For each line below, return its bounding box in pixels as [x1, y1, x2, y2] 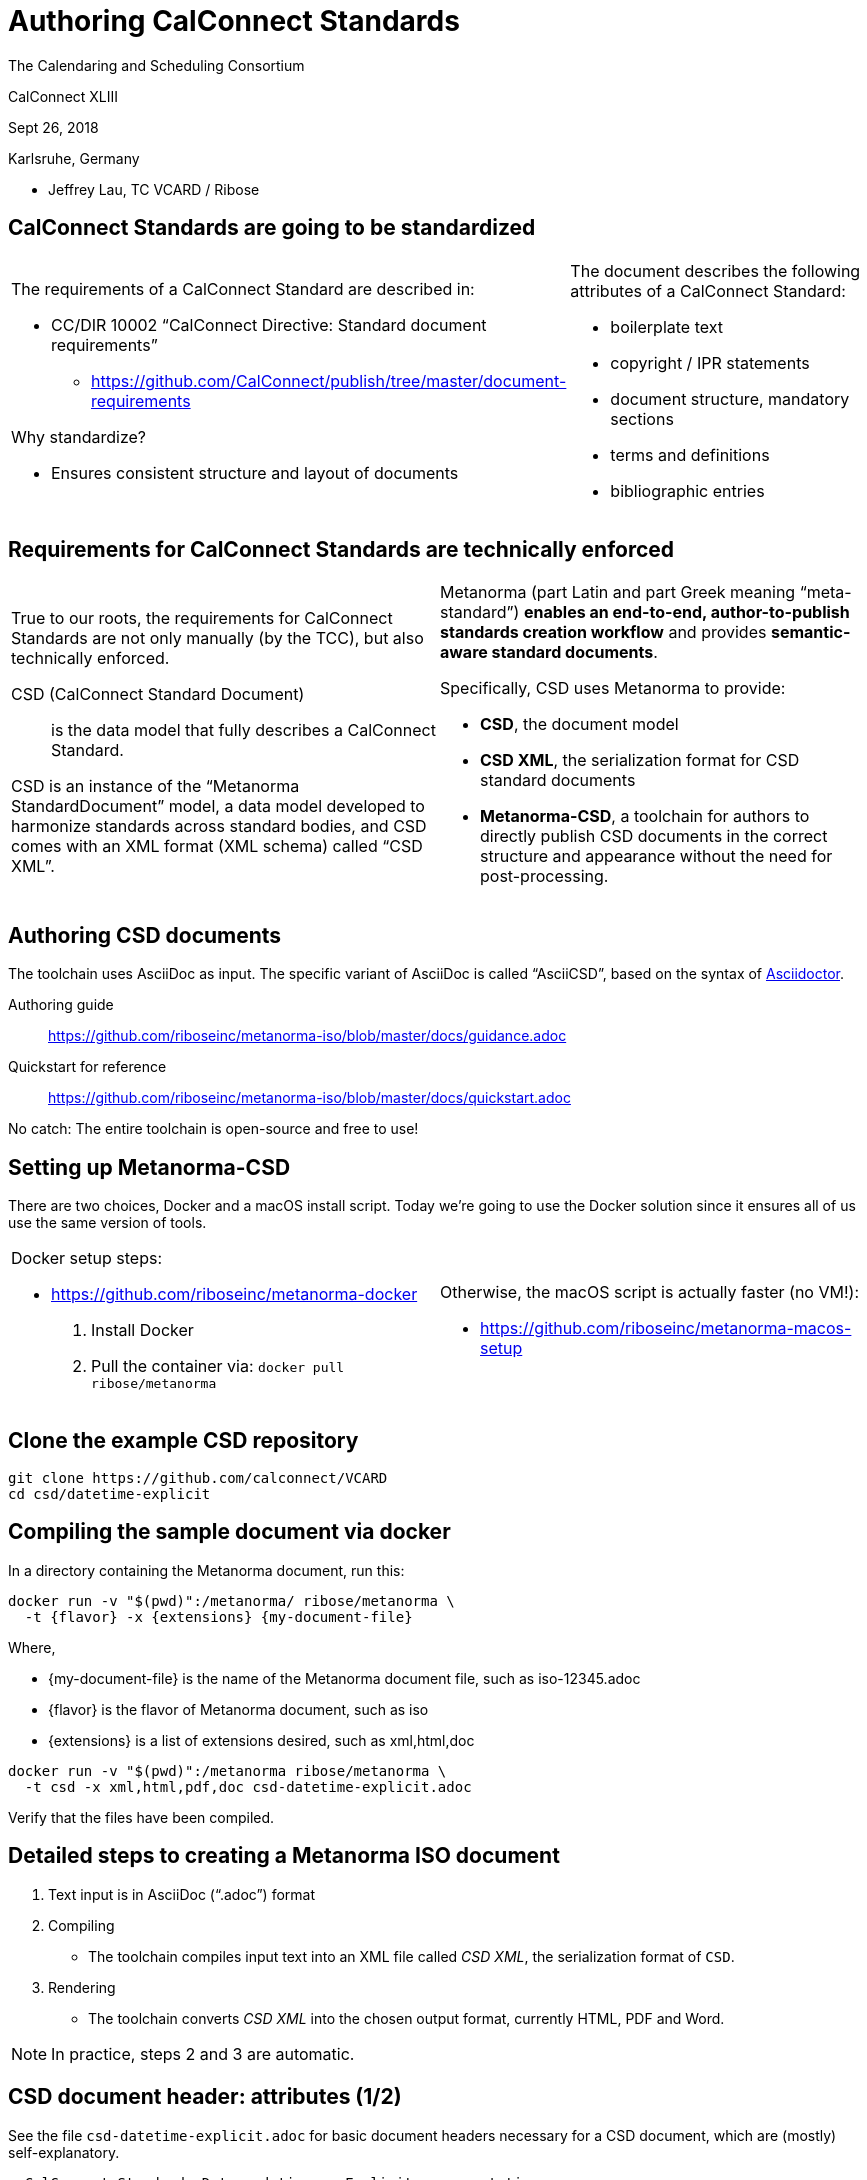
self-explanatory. [8, 2143, 120, 2161]
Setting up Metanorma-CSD [8, 1154, 291, 1180]
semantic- [770, 622, 851, 643]
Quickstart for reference [8, 1058, 167, 1076]
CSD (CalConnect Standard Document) [11, 684, 305, 705]
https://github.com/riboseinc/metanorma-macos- [480, 1317, 852, 1338]
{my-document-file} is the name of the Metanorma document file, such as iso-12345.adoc [48, 1669, 641, 1687]
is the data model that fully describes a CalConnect [51, 720, 436, 741]
